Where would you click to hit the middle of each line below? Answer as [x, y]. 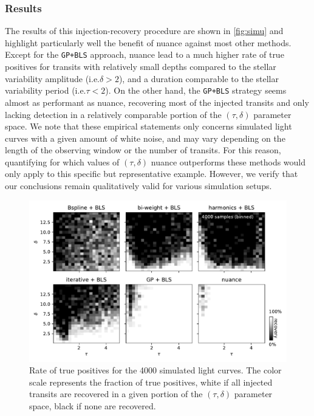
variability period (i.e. [46, 90]
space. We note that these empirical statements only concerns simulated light [148, 126]
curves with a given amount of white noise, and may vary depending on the [145, 138]
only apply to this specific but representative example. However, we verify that [152, 174]
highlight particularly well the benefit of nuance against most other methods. [148, 42]
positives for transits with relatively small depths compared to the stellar [141, 67]
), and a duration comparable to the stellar [199, 78]
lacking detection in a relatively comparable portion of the [113, 114]
